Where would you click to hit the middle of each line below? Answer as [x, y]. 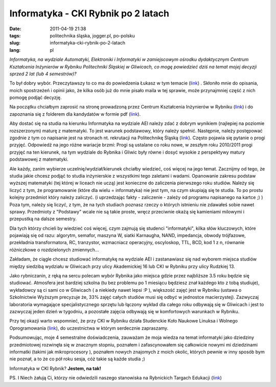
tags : [15, 35]
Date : [15, 29]
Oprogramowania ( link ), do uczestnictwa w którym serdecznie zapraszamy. [89, 328]
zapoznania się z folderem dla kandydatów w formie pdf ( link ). [75, 114]
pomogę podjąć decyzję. [36, 98]
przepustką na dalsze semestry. [43, 219]
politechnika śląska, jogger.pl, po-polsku [92, 35]
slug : [15, 43]
